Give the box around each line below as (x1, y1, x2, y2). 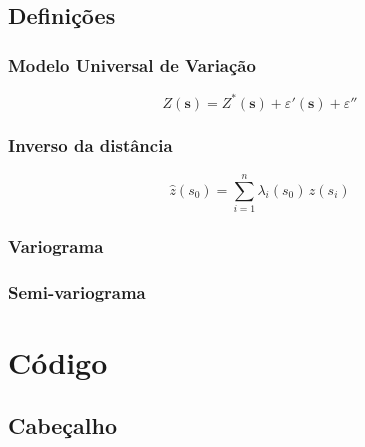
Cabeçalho (8, 410, 118, 441)
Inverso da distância (8, 133, 173, 158)
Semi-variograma (8, 279, 146, 304)
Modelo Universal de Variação (8, 52, 256, 77)
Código (8, 341, 108, 382)
